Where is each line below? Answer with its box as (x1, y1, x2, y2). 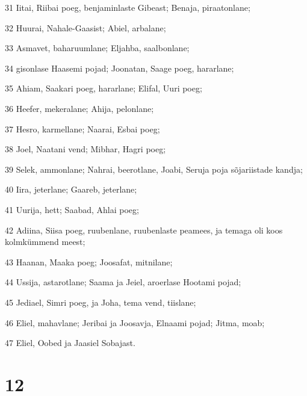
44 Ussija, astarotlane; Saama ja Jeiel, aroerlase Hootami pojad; (5, 276, 241, 288)
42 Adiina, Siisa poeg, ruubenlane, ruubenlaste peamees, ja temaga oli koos (5, 223, 283, 236)
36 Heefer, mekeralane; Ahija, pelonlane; (5, 102, 154, 114)
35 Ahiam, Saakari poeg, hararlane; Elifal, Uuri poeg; (5, 82, 202, 94)
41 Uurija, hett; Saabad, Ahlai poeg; (5, 203, 139, 215)
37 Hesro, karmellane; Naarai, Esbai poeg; (5, 122, 160, 135)
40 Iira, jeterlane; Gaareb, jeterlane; (5, 183, 137, 196)
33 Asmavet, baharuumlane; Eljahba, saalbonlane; (5, 42, 190, 54)
